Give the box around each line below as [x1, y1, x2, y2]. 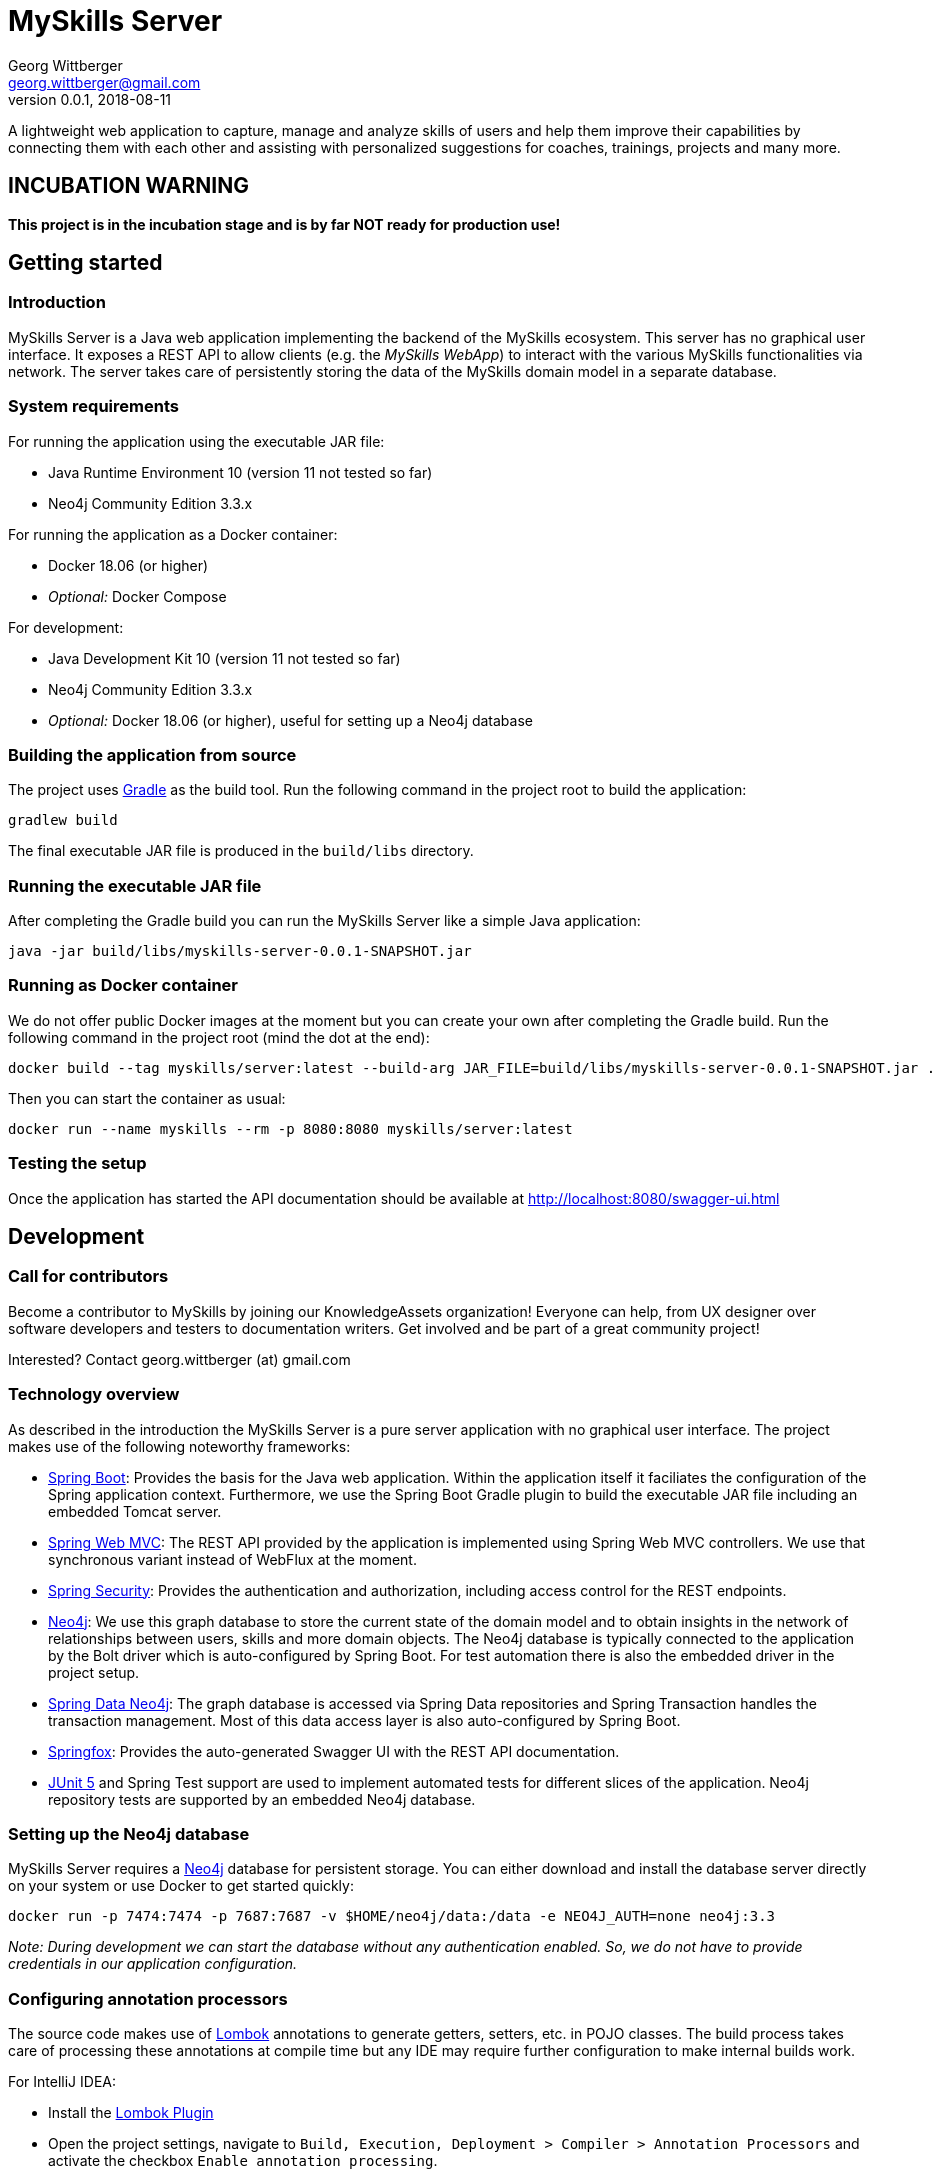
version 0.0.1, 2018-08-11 [8, 90, 172, 108]
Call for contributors [8, 1266, 169, 1287]
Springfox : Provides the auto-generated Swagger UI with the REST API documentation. [48, 1742, 620, 1760]
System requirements [8, 396, 179, 417]
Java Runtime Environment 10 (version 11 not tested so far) [48, 463, 433, 481]
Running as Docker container [8, 975, 238, 996]
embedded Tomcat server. [48, 1502, 222, 1520]
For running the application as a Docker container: [8, 525, 338, 543]
